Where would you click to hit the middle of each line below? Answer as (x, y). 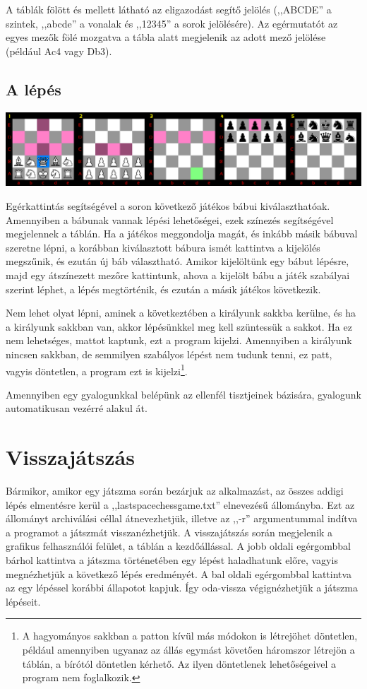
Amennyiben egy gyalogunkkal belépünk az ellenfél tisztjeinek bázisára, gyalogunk (183, 394)
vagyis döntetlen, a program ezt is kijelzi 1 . (97, 370)
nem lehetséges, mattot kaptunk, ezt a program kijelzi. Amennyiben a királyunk (179, 340)
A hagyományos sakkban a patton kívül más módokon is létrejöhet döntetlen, (190, 636)
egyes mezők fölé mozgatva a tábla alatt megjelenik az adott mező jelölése (166, 37)
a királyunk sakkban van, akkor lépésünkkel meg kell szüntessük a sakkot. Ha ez (179, 326)
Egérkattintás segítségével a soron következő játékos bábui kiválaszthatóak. (168, 206)
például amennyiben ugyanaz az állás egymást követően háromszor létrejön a (188, 650)
